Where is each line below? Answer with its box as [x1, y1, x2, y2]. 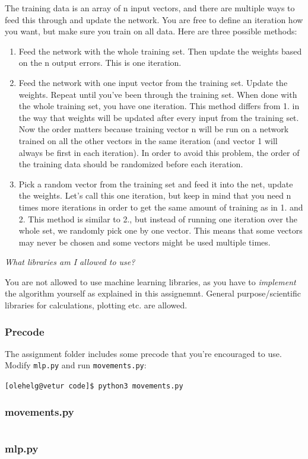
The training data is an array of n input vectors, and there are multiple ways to [5, 2, 295, 14]
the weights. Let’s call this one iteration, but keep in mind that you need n [18, 189, 291, 202]
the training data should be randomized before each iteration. [18, 158, 243, 170]
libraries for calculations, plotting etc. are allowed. [5, 299, 188, 311]
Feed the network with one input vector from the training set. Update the [18, 76, 288, 88]
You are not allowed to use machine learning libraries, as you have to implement [5, 275, 296, 288]
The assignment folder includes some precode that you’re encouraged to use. [5, 347, 282, 359]
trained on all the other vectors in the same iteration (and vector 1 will [18, 134, 278, 146]
